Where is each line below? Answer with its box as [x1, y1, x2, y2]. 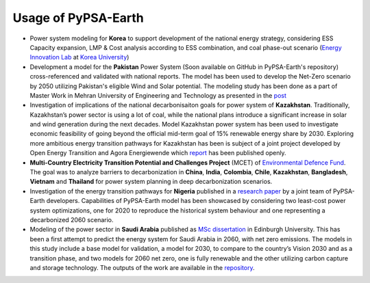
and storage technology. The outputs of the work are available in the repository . [29, 263, 255, 271]
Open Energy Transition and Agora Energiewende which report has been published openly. [29, 149, 287, 157]
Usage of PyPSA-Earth [12, 10, 144, 25]
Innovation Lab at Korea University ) [29, 53, 129, 62]
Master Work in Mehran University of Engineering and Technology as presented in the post [29, 91, 287, 99]
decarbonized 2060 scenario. [29, 215, 114, 224]
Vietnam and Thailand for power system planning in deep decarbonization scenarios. [29, 178, 273, 186]
